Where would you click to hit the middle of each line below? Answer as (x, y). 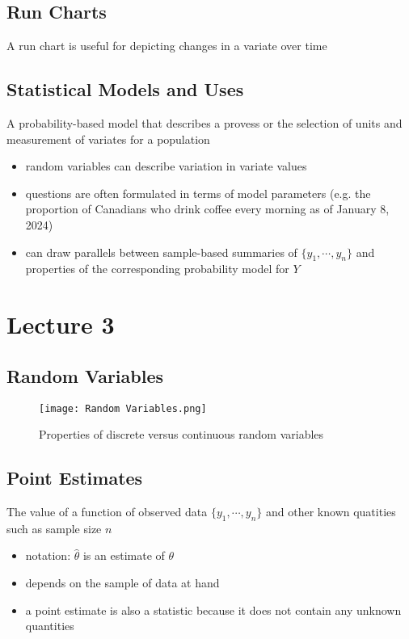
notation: (48, 555)
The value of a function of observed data (107, 511)
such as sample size (54, 528)
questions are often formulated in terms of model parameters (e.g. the (198, 193)
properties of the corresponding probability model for (157, 269)
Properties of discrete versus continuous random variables (181, 434)
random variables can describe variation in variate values (166, 166)
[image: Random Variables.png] (123, 408)
